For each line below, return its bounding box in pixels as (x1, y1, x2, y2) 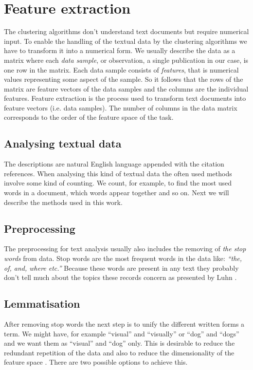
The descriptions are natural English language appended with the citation (4, 159, 224, 169)
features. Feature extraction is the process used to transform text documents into (4, 93, 246, 103)
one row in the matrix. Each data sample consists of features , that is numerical (4, 64, 239, 74)
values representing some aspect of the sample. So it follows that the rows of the (4, 74, 243, 84)
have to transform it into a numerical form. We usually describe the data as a (4, 45, 235, 55)
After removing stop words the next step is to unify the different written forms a (4, 319, 245, 329)
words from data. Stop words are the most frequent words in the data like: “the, (4, 253, 242, 263)
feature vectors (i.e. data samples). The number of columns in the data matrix (4, 102, 237, 112)
